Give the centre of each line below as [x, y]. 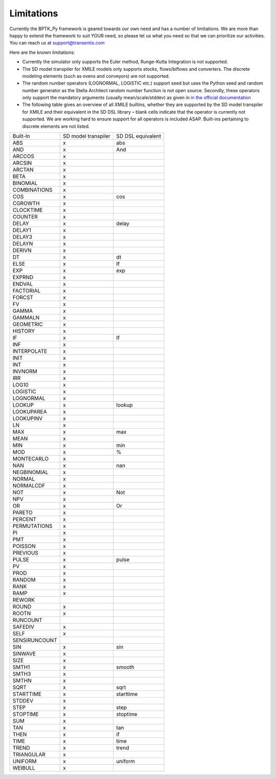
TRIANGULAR [29, 754]
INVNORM [25, 371]
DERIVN [22, 250]
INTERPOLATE [30, 351]
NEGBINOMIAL [30, 472]
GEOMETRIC [28, 324]
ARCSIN [22, 163]
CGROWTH [26, 203]
